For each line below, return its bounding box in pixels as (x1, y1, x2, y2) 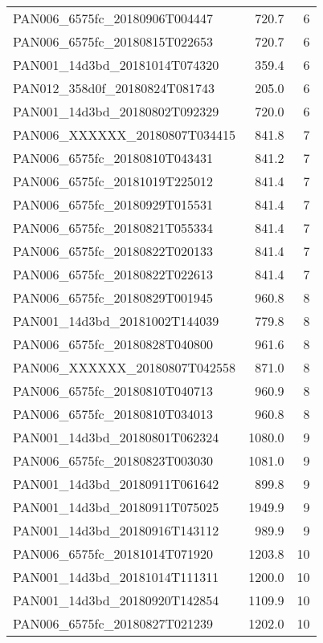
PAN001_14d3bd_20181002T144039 (13, 311, 219, 330)
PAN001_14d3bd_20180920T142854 (13, 591, 219, 609)
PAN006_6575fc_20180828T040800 (13, 335, 214, 353)
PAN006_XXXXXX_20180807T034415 (13, 125, 236, 144)
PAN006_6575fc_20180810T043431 (13, 149, 214, 167)
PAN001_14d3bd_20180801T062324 (13, 428, 219, 446)
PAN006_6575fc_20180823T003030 (13, 451, 214, 470)
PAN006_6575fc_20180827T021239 (13, 614, 214, 633)
